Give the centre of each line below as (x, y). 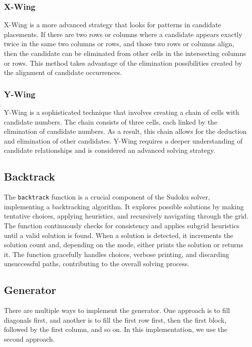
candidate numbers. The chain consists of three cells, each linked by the (111, 121)
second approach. (29, 338)
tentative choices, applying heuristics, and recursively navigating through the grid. (126, 216)
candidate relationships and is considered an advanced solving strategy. (110, 150)
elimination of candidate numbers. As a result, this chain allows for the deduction (125, 131)
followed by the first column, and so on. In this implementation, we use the (116, 329)
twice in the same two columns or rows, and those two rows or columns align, (119, 44)
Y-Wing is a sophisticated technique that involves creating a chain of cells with (122, 112)
